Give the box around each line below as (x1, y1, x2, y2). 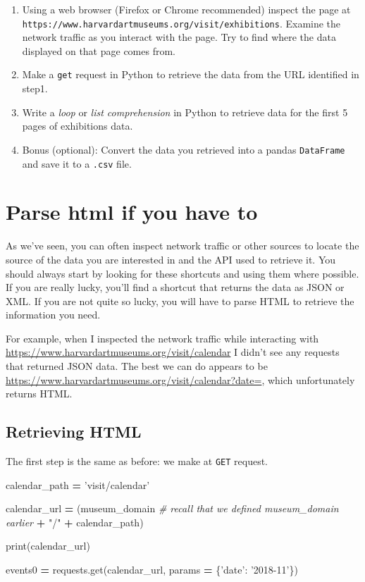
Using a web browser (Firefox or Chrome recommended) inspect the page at (22, 2, 351, 16)
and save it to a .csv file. (22, 156, 132, 171)
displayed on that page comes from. (22, 43, 175, 58)
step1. (22, 81, 48, 96)
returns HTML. (6, 386, 73, 401)
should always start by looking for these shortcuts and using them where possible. (6, 266, 359, 280)
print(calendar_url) (6, 538, 90, 553)
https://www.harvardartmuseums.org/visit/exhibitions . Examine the (22, 16, 341, 30)
